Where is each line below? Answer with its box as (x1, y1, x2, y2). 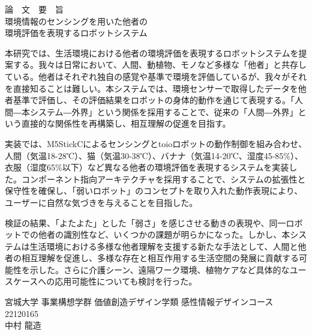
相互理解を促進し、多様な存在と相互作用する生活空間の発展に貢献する (21, 252, 299, 264)
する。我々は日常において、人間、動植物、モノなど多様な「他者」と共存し (13, 58, 307, 71)
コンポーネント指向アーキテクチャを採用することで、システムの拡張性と (21, 172, 306, 185)
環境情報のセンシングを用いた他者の (5, 14, 148, 27)
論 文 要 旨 (5, 3, 64, 15)
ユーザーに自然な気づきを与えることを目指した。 (5, 196, 198, 208)
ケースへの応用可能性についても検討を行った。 (13, 275, 197, 288)
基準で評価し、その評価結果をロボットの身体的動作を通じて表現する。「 (13, 94, 295, 106)
